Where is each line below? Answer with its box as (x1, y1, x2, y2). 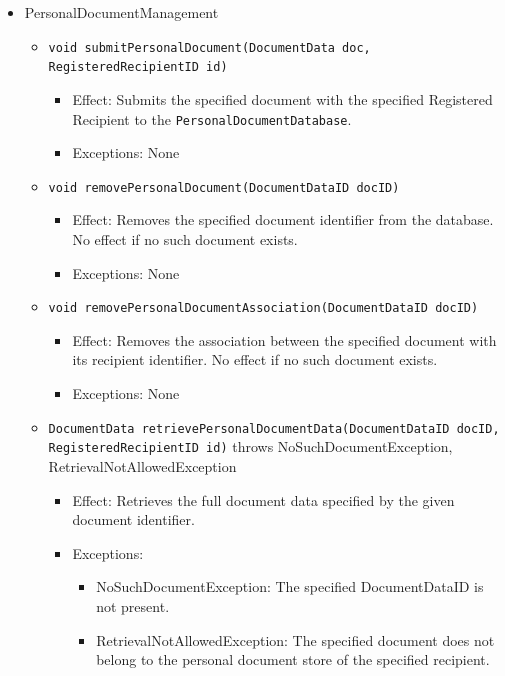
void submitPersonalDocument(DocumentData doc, (48, 40, 371, 55)
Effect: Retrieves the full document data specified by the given (72, 489, 455, 510)
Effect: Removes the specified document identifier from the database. (72, 209, 494, 230)
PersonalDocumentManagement (24, 2, 219, 22)
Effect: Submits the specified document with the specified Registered (72, 88, 493, 109)
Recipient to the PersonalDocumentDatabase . (72, 108, 352, 129)
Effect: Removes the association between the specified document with (72, 329, 497, 350)
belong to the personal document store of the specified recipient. (96, 649, 490, 670)
